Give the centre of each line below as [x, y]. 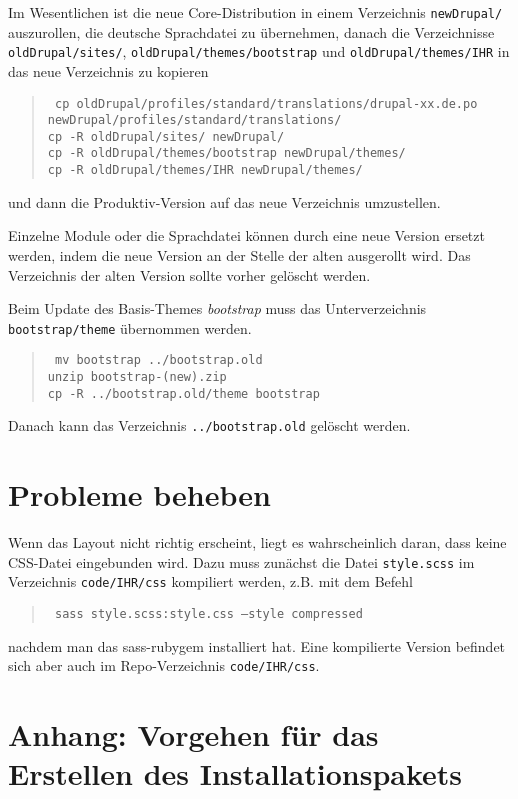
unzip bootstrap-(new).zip [137, 377]
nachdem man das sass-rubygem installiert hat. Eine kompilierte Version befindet [257, 645]
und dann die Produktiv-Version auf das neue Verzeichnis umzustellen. [224, 201]
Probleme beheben [139, 494]
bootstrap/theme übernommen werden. [130, 327]
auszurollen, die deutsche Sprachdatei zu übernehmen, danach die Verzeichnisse [251, 31]
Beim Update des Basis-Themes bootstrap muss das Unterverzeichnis [217, 308]
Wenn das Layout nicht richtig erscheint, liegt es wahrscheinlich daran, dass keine [257, 542]
